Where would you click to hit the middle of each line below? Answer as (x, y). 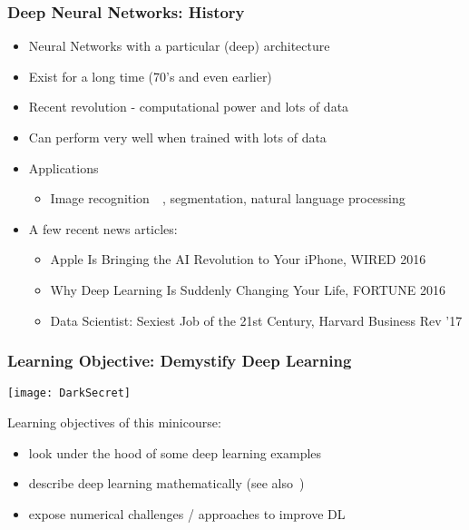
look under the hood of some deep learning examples (175, 452)
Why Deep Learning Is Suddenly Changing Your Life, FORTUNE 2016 (248, 289)
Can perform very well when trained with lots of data (177, 137)
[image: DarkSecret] (69, 393)
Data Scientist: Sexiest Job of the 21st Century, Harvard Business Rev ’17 (256, 320)
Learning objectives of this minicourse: (114, 422)
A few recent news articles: (103, 228)
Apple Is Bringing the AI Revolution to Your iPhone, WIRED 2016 (238, 259)
